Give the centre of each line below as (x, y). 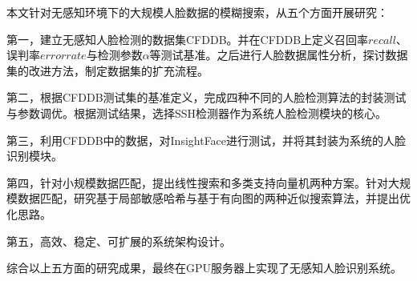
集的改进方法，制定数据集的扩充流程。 (107, 70)
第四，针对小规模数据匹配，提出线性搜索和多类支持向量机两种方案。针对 (197, 182)
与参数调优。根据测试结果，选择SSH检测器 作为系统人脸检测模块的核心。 (197, 112)
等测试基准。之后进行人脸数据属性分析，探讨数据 (279, 55)
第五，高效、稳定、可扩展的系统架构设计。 (119, 241)
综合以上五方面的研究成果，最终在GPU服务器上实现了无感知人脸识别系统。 (204, 268)
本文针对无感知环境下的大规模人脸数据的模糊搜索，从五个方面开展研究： (197, 12)
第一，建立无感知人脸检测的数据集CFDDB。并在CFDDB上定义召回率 (188, 39)
